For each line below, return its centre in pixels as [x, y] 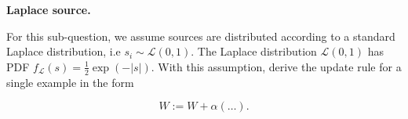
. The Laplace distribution [254, 51]
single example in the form [70, 82]
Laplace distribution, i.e [64, 51]
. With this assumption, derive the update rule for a [276, 66]
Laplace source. [49, 9]
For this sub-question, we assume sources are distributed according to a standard [201, 36]
